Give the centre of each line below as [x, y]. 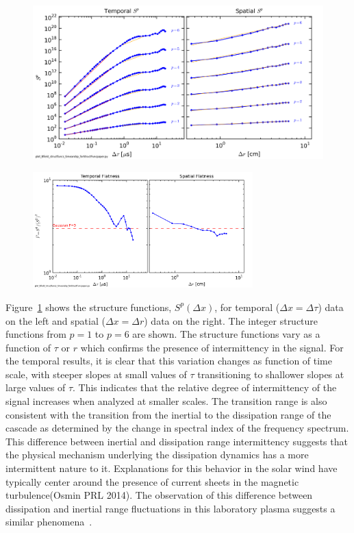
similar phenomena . [49, 522]
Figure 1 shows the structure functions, [89, 307]
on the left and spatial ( [55, 320]
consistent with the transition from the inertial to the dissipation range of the [168, 414]
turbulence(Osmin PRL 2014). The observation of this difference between [159, 495]
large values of [36, 387]
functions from [36, 334]
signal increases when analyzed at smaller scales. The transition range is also [166, 401]
